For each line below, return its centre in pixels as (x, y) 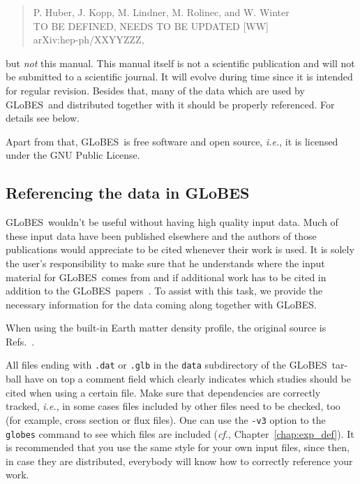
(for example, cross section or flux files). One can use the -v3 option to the (166, 419)
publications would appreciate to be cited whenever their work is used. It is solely (180, 249)
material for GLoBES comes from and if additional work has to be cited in (166, 277)
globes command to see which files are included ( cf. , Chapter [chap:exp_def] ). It (180, 433)
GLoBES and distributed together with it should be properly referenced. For (170, 104)
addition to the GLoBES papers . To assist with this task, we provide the (164, 291)
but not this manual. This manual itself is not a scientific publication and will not (180, 63)
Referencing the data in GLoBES (128, 193)
